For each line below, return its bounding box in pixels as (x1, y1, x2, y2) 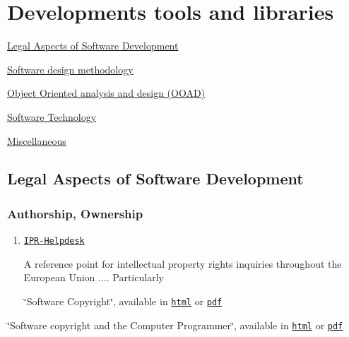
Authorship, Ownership (7, 204, 143, 222)
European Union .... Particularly (23, 270, 164, 285)
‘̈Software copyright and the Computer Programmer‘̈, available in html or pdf (7, 317, 343, 332)
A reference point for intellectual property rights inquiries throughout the (23, 256, 342, 271)
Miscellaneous (7, 133, 66, 148)
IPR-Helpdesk (23, 236, 85, 247)
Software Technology (7, 109, 97, 124)
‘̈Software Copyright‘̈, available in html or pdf (23, 293, 223, 308)
